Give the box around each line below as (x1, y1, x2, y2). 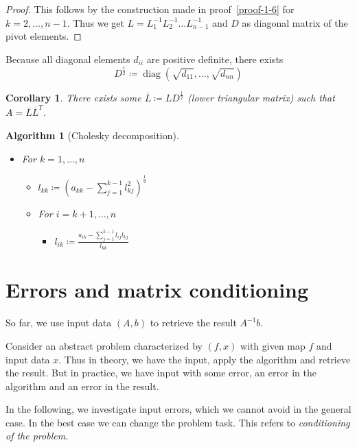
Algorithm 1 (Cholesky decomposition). (5, 128, 179, 142)
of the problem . (5, 428, 69, 443)
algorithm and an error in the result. (5, 378, 159, 393)
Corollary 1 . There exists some (5, 90, 141, 105)
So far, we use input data (5, 315, 112, 330)
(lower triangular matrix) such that (187, 90, 335, 105)
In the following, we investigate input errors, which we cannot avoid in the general (5, 402, 352, 416)
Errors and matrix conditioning (5, 276, 309, 304)
